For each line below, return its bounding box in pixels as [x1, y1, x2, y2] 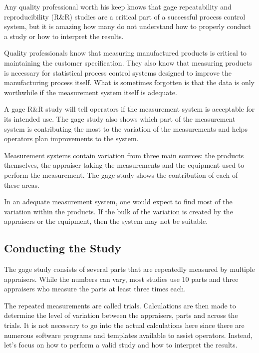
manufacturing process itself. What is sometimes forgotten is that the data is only [4, 77, 255, 88]
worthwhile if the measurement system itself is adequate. [4, 87, 177, 97]
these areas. [4, 179, 39, 190]
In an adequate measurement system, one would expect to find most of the [4, 196, 233, 207]
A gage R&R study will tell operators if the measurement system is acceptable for [4, 104, 255, 114]
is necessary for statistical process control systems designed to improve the [4, 67, 232, 78]
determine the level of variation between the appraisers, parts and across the [4, 310, 238, 320]
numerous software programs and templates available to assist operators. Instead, [4, 329, 253, 340]
